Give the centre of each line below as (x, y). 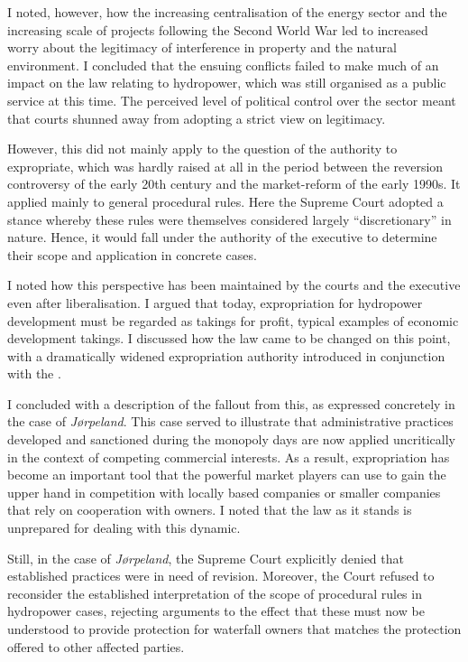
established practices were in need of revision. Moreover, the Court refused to (221, 576)
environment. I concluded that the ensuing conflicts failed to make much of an (223, 65)
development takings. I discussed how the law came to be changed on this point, (229, 338)
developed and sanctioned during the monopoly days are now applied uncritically (231, 439)
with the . (34, 373)
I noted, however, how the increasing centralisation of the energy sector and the (227, 12)
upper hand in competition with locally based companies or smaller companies (224, 492)
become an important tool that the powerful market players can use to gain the (227, 475)
